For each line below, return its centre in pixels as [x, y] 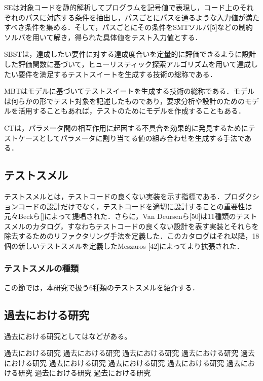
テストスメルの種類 [42, 268]
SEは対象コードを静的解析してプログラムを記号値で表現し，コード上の [122, 7]
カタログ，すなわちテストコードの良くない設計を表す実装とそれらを [145, 226]
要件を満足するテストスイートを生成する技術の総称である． [117, 74]
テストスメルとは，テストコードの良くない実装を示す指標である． [114, 196]
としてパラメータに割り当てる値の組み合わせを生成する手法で [142, 138]
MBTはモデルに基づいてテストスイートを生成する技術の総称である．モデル [129, 91]
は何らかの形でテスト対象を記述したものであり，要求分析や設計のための [124, 101]
